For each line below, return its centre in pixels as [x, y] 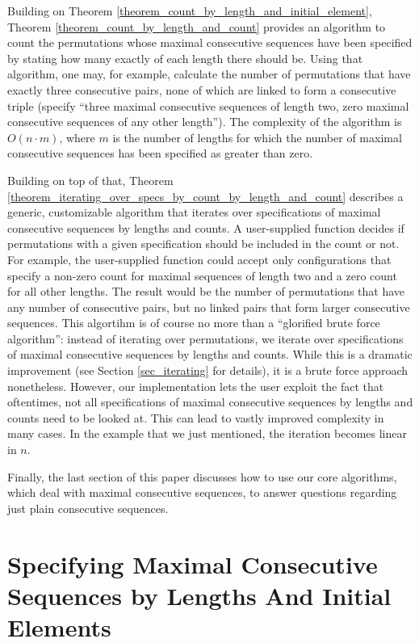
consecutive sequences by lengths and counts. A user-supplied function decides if [206, 227]
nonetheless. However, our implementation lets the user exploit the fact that [196, 386]
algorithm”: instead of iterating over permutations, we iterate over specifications [205, 338]
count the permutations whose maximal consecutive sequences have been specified [210, 42]
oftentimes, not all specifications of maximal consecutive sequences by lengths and [210, 402]
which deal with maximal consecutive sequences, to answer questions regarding [202, 492]
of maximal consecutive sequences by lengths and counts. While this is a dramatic [210, 354]
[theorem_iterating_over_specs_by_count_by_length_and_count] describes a [205, 196]
